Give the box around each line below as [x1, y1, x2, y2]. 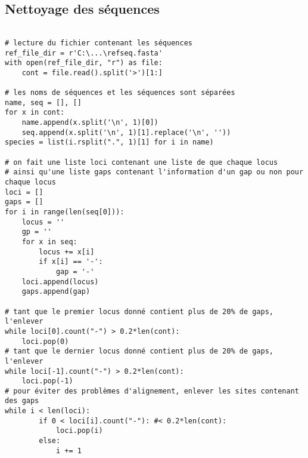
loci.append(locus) [21, 277, 99, 286]
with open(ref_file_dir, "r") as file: [5, 59, 163, 67]
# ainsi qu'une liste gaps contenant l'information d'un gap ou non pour [5, 168, 304, 177]
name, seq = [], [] [5, 98, 82, 107]
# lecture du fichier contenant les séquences [5, 38, 192, 47]
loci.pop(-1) [21, 377, 73, 386]
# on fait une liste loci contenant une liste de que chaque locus [5, 158, 278, 167]
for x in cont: [5, 108, 65, 117]
